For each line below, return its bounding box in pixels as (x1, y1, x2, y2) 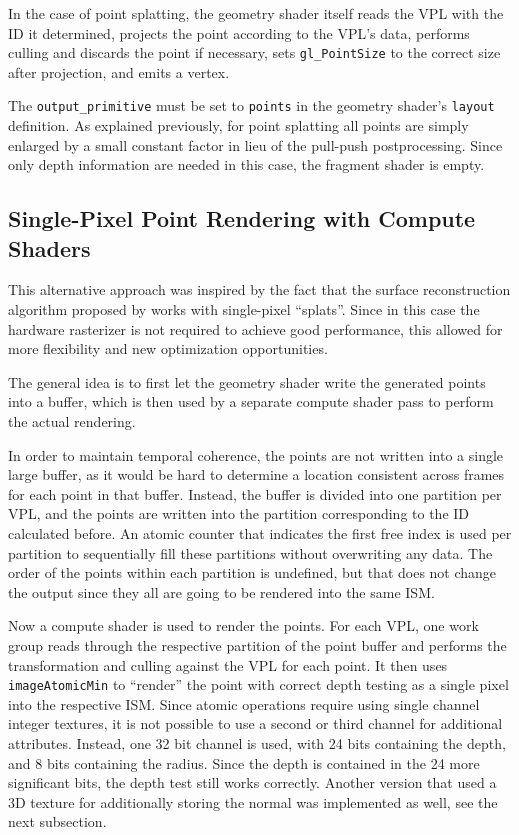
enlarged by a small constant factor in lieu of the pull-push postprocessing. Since (8, 134, 503, 155)
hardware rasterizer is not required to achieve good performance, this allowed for (8, 318, 503, 339)
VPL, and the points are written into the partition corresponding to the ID (8, 503, 470, 524)
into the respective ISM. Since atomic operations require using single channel (8, 693, 480, 714)
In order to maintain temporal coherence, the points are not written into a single (8, 444, 504, 465)
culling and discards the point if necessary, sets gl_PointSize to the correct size (8, 42, 501, 63)
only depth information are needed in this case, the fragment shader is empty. (8, 154, 485, 175)
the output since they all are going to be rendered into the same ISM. (8, 581, 435, 602)
